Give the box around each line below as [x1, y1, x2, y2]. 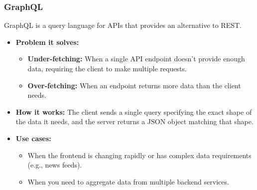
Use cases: [15, 133, 51, 143]
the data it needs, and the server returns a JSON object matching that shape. [15, 116, 254, 127]
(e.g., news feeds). [27, 160, 82, 170]
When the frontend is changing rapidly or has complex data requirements [27, 150, 252, 160]
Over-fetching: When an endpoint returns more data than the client [27, 80, 241, 90]
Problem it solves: [15, 36, 79, 47]
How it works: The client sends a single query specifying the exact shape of [15, 106, 252, 117]
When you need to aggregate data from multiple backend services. [27, 176, 229, 187]
